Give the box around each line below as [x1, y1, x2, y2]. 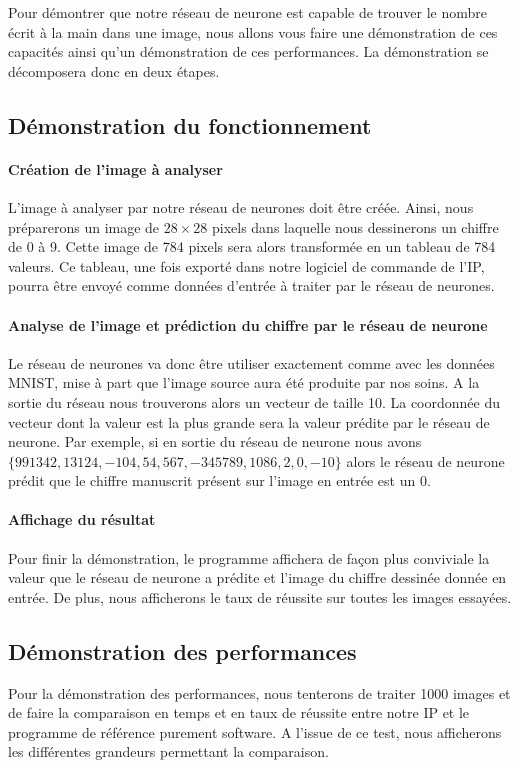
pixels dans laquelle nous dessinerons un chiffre [211, 216, 499, 237]
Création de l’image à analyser [8, 158, 223, 179]
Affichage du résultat [8, 509, 156, 530]
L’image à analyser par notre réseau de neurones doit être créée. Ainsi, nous [8, 196, 474, 217]
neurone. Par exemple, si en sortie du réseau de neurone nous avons [8, 431, 422, 452]
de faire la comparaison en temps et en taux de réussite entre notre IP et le [8, 702, 470, 723]
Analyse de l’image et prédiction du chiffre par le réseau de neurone [8, 314, 488, 335]
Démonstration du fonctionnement [8, 109, 372, 140]
